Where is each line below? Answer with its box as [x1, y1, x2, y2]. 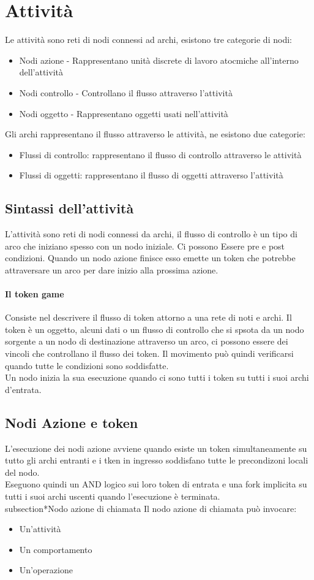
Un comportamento [19, 543, 92, 555]
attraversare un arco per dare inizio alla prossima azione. [5, 263, 219, 276]
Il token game [5, 288, 64, 300]
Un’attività [19, 522, 61, 535]
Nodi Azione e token [5, 413, 138, 432]
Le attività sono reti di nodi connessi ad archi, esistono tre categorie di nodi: [5, 33, 292, 46]
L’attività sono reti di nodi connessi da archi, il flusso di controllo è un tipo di [5, 227, 297, 240]
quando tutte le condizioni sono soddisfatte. [5, 359, 169, 372]
